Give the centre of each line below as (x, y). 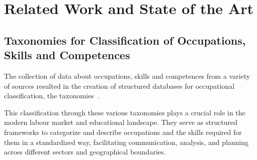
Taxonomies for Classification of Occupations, (125, 40)
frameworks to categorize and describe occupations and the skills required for (123, 132)
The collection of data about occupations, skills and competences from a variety (127, 75)
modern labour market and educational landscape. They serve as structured (121, 122)
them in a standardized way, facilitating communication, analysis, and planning (126, 142)
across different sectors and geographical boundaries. (85, 152)
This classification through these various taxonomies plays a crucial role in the (125, 112)
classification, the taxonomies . (52, 96)
